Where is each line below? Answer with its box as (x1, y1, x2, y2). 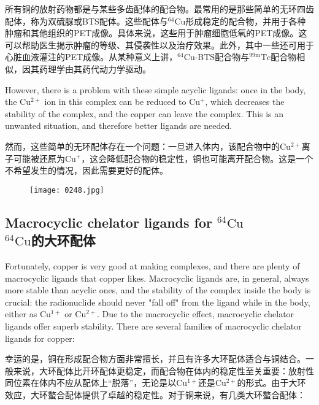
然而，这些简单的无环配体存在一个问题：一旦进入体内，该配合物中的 (5, 139, 280, 152)
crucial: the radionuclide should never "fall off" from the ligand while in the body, (5, 295, 310, 308)
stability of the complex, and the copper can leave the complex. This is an (5, 107, 284, 120)
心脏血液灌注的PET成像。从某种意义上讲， (5, 50, 178, 63)
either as (5, 307, 37, 320)
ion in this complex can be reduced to (44, 95, 186, 108)
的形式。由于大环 (237, 376, 306, 389)
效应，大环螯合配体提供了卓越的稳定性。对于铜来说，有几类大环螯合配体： (5, 388, 306, 401)
